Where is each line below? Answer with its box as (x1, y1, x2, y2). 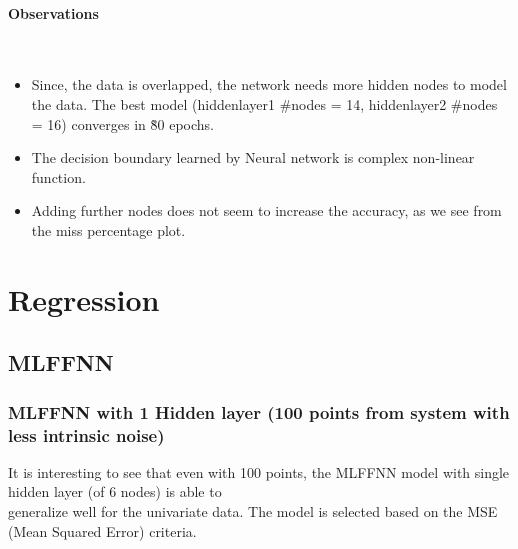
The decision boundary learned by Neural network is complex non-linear (31, 147, 475, 168)
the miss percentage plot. (31, 219, 186, 240)
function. (31, 166, 86, 187)
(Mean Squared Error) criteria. (8, 520, 197, 541)
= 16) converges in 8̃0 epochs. (31, 113, 214, 134)
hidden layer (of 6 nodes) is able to (8, 481, 222, 502)
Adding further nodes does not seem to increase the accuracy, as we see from (31, 200, 502, 221)
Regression (8, 278, 160, 319)
